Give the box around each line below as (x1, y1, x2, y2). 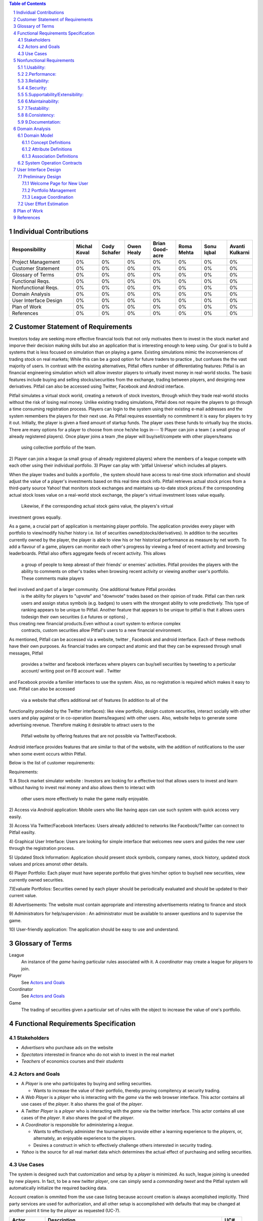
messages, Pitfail (9, 650, 43, 656)
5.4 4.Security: (18, 84, 47, 90)
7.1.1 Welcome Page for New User (22, 181, 89, 187)
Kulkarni (229, 249, 250, 256)
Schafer (101, 249, 121, 256)
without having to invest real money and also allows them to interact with (9, 784, 155, 791)
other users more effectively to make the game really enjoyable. (21, 796, 150, 801)
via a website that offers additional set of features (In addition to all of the (21, 697, 168, 703)
